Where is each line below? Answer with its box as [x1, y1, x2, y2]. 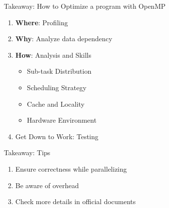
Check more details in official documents [15, 196, 136, 207]
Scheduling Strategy [27, 82, 86, 92]
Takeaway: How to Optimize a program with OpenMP [4, 1, 166, 11]
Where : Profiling [15, 17, 68, 27]
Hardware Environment [27, 115, 97, 125]
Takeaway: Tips [4, 147, 51, 158]
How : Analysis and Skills [15, 49, 91, 60]
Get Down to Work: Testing [15, 131, 99, 141]
